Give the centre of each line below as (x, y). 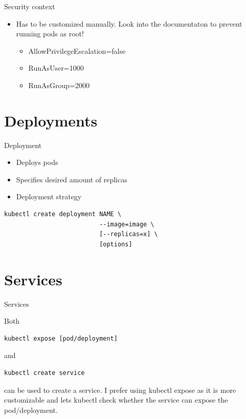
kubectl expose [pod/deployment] (61, 338)
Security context (30, 6)
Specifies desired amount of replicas (72, 179)
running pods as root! (50, 34)
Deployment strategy (49, 196)
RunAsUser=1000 (56, 68)
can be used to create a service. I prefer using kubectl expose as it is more (120, 390)
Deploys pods (37, 162)
